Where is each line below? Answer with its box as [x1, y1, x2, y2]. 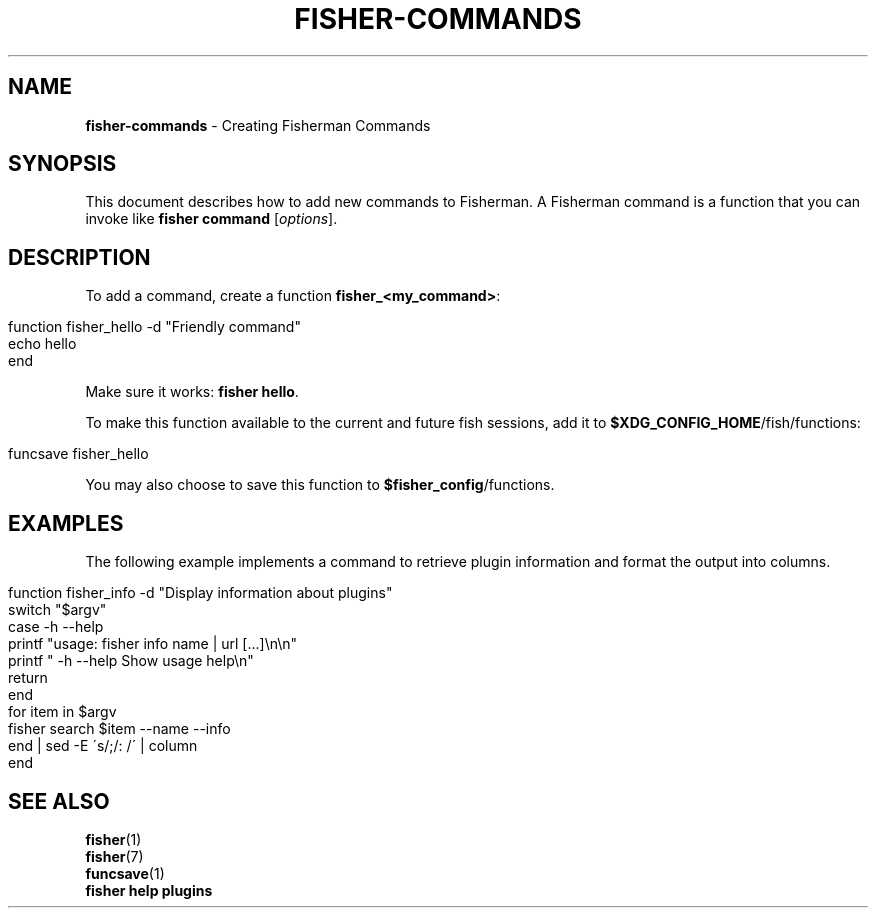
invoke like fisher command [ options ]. [85, 210, 338, 228]
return [8, 669, 48, 687]
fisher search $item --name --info [8, 720, 231, 738]
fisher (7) [85, 847, 144, 865]
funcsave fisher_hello [8, 445, 149, 463]
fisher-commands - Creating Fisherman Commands [85, 116, 431, 134]
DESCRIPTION [8, 244, 151, 270]
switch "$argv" [8, 601, 107, 619]
